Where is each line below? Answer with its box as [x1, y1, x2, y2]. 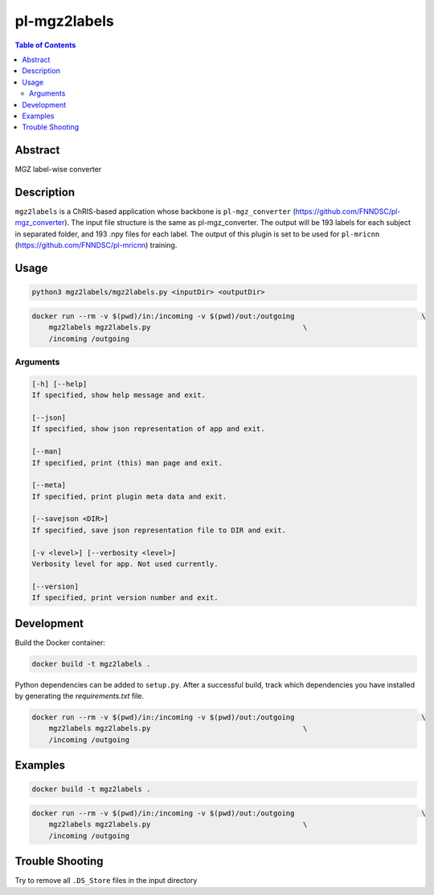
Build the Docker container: [14, 638, 106, 647]
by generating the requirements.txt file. [14, 692, 145, 701]
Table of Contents [14, 40, 76, 50]
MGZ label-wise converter [14, 165, 102, 174]
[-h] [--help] [31, 379, 88, 388]
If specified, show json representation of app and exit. [31, 425, 265, 433]
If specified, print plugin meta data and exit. [31, 491, 227, 501]
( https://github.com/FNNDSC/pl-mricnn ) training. [14, 240, 178, 250]
